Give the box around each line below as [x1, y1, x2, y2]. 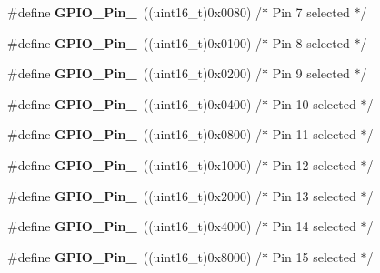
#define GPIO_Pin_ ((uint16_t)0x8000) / [7, 247, 263, 266]
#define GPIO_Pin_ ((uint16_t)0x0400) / [7, 94, 263, 113]
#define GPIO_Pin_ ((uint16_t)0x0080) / [7, 3, 263, 21]
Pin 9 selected [272, 64, 350, 83]
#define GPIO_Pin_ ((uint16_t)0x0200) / [7, 64, 263, 83]
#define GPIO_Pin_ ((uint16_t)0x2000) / [7, 186, 263, 205]
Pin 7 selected [272, 3, 350, 21]
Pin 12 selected [272, 155, 356, 174]
